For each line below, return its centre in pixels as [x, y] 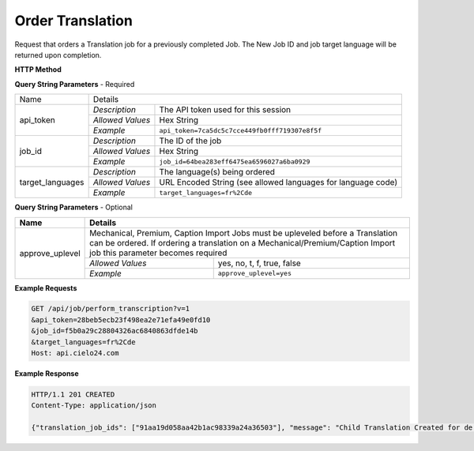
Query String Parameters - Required [75, 84]
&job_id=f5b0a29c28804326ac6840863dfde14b [115, 331]
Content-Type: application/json [94, 406]
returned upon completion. [58, 54]
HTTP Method [38, 70]
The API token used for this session [225, 110]
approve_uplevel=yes [255, 273]
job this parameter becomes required [158, 253]
